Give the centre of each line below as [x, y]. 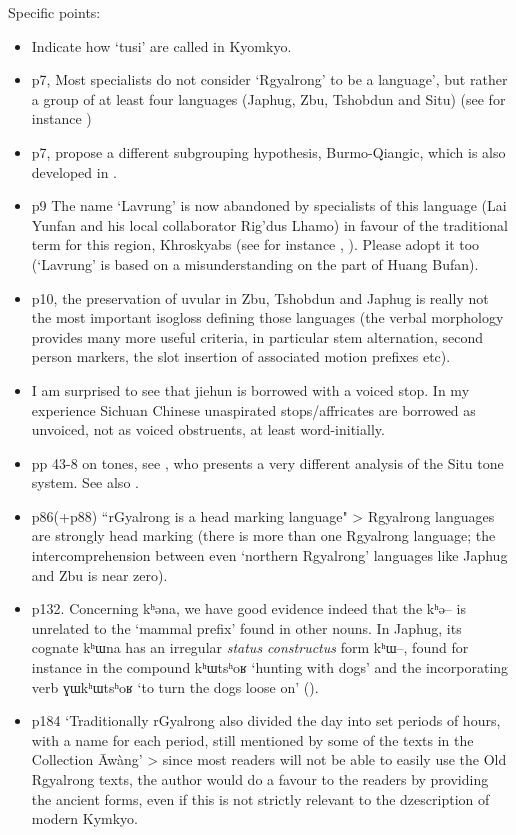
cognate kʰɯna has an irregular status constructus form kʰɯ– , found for [250, 647]
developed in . [74, 171]
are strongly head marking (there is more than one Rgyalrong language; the [263, 535]
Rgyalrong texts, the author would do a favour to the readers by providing [260, 779]
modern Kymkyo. [85, 818]
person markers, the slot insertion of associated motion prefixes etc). [241, 356]
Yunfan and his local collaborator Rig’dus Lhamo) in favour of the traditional [269, 224]
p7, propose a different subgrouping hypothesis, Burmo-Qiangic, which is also [268, 151]
